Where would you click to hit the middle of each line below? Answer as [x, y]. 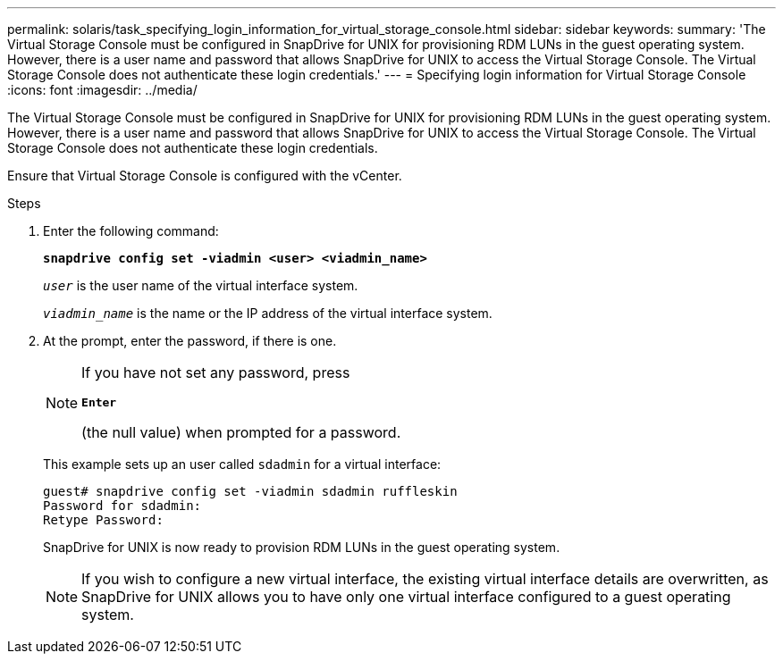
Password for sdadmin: [122, 506]
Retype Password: [103, 520]
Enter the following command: [131, 231]
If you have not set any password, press [216, 372]
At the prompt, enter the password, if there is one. [190, 341]
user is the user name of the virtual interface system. [201, 285]
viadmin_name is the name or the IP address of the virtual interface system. [268, 313]
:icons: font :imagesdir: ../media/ [102, 90]
